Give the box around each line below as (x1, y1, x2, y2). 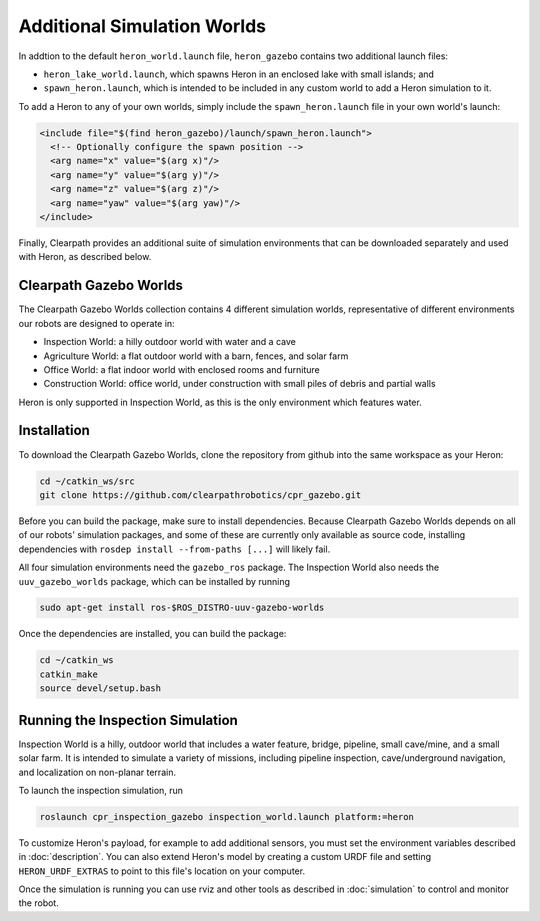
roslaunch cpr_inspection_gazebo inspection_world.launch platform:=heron (39, 811, 415, 822)
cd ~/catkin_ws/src (39, 475, 135, 487)
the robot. (18, 897, 59, 909)
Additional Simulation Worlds (18, 15, 267, 37)
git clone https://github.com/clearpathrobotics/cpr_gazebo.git (39, 489, 362, 500)
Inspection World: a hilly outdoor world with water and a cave (43, 336, 297, 348)
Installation (18, 422, 90, 439)
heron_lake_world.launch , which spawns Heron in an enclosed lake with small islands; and (43, 68, 435, 80)
